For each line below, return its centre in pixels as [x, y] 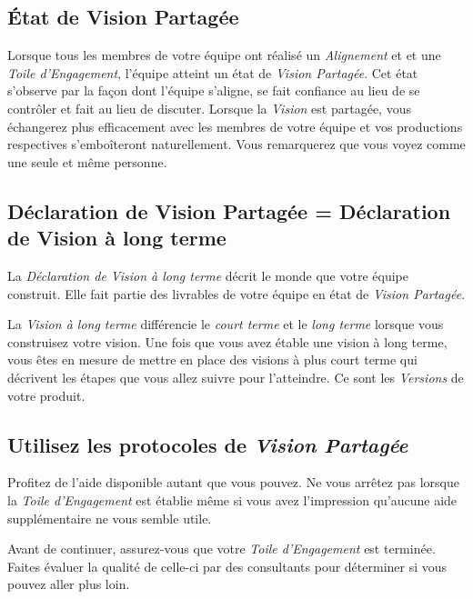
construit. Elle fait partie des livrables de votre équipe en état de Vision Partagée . [236, 293]
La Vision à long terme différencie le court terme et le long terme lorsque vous [226, 324]
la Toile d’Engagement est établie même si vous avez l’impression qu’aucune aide [232, 499]
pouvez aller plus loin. [69, 584]
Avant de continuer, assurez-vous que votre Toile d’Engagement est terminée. [221, 549]
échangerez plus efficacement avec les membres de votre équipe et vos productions [235, 126]
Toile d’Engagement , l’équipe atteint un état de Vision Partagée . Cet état [213, 72]
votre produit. [46, 395]
